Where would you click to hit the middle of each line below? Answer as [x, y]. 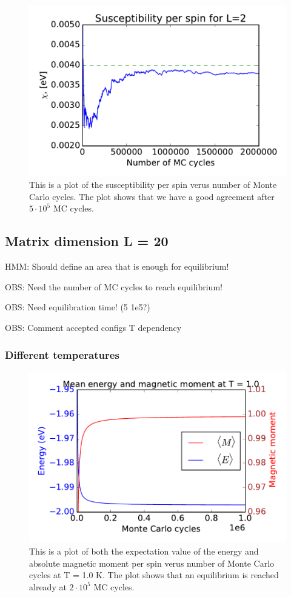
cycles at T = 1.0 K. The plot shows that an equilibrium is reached [154, 575]
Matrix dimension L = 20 [87, 241]
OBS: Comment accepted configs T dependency [93, 328]
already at [48, 586]
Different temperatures [62, 354]
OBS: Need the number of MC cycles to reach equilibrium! [114, 286]
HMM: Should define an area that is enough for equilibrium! [117, 266]
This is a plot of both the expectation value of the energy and [144, 551]
